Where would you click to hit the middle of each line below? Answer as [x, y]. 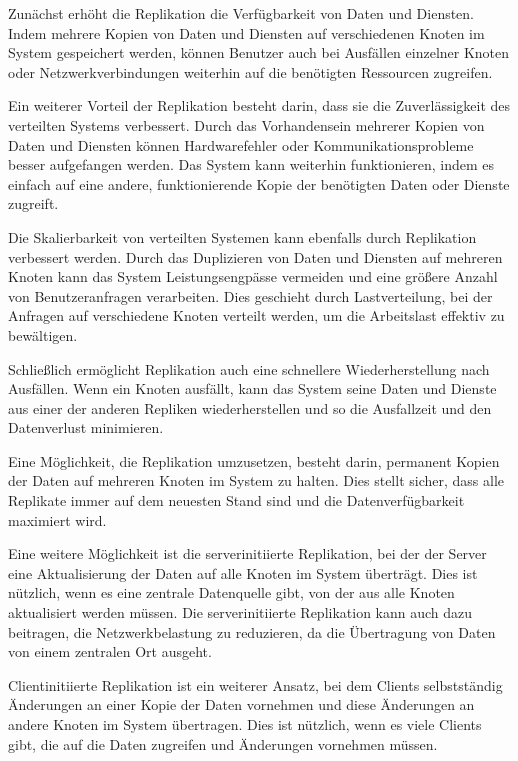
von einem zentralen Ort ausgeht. [110, 651]
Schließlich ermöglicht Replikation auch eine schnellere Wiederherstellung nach [249, 368]
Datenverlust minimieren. [86, 427]
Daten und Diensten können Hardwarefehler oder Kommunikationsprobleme [241, 144]
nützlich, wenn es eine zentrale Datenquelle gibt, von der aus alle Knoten [231, 592]
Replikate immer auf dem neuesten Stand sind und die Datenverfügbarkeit [236, 500]
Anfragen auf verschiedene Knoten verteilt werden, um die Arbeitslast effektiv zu [256, 315]
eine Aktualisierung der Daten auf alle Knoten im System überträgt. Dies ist [243, 572]
